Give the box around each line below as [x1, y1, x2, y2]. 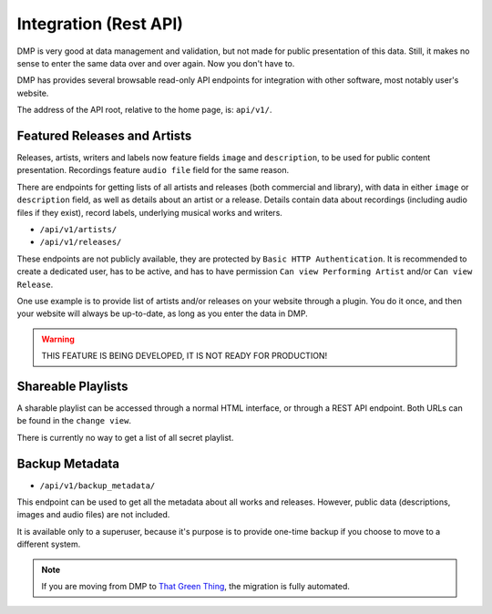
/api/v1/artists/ [39, 224, 118, 234]
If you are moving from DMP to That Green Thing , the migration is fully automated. [41, 581, 351, 592]
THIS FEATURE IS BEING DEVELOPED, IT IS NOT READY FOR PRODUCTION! [41, 351, 328, 362]
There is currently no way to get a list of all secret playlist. [16, 432, 234, 443]
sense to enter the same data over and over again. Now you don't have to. [16, 57, 295, 68]
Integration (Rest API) [16, 14, 184, 34]
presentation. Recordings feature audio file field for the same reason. [16, 165, 290, 176]
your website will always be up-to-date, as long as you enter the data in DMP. [16, 308, 309, 319]
